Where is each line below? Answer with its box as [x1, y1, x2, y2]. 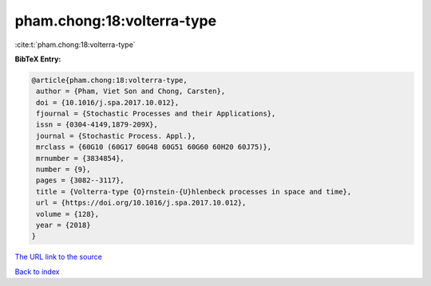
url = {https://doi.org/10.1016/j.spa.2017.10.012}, [36, 198, 247, 207]
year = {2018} [36, 221, 91, 229]
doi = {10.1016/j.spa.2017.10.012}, [36, 98, 180, 107]
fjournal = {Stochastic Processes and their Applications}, [36, 109, 276, 119]
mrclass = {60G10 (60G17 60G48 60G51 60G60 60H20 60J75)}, [36, 143, 272, 151]
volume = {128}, [36, 210, 100, 218]
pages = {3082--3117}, [36, 176, 125, 185]
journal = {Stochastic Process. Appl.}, [36, 131, 196, 140]
